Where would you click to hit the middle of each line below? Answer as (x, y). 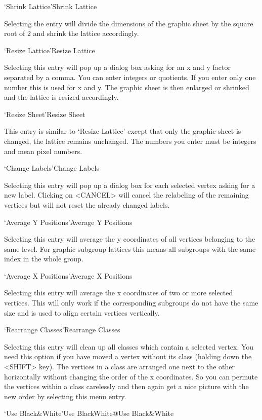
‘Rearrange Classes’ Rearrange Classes (62, 330)
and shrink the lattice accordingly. (86, 33)
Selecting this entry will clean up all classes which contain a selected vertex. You (129, 346)
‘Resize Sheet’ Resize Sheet (45, 114)
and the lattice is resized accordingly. (61, 97)
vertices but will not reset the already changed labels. (87, 204)
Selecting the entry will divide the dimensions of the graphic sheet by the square (129, 23)
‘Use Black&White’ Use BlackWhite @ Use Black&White (89, 413)
